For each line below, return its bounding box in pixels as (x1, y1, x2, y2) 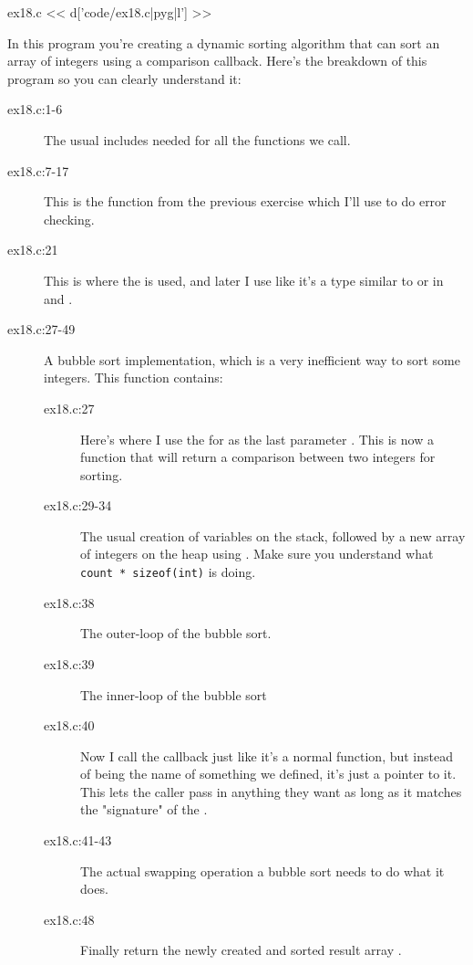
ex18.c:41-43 (44, 831, 112, 850)
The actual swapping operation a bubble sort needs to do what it (80, 861, 445, 880)
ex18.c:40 (44, 716, 95, 735)
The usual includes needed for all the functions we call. (44, 130, 351, 149)
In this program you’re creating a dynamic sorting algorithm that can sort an (7, 33, 440, 52)
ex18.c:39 (44, 654, 95, 673)
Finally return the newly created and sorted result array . (80, 940, 402, 960)
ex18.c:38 (44, 593, 95, 612)
